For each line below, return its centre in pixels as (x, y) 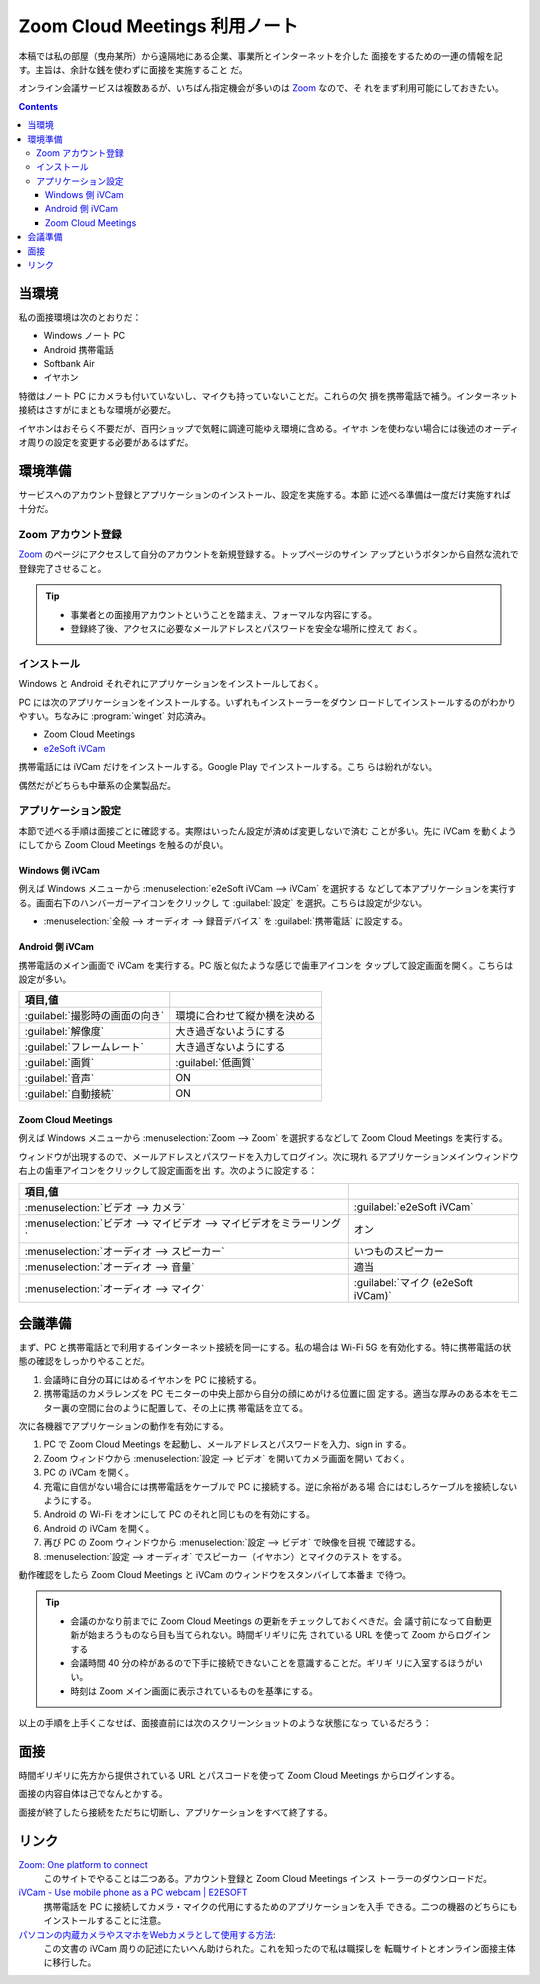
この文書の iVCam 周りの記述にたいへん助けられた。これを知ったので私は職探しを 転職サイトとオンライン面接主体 (279, 1949)
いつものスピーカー (399, 1251)
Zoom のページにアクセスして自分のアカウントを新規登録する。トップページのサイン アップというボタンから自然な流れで (268, 554)
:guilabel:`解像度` (64, 1032)
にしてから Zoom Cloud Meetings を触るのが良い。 (123, 845)
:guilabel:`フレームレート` (84, 1047)
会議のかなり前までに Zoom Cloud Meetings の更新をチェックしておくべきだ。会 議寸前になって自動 (277, 1621)
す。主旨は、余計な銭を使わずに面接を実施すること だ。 (133, 69)
